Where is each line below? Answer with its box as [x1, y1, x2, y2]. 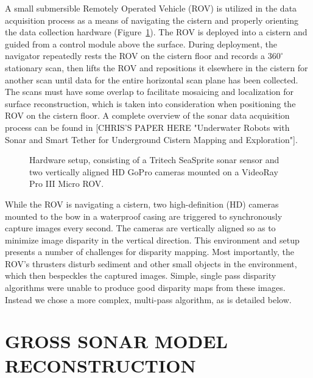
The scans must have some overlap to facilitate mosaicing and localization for [5, 85, 294, 98]
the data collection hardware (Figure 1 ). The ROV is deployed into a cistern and [5, 26, 308, 38]
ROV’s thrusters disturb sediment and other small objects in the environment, [5, 257, 297, 270]
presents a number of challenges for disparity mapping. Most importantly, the [5, 245, 295, 258]
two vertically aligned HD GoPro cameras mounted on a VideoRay [29, 165, 278, 178]
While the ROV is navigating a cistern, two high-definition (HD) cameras [5, 197, 279, 210]
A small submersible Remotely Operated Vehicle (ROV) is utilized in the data [5, 2, 297, 14]
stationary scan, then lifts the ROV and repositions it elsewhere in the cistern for [5, 61, 308, 74]
